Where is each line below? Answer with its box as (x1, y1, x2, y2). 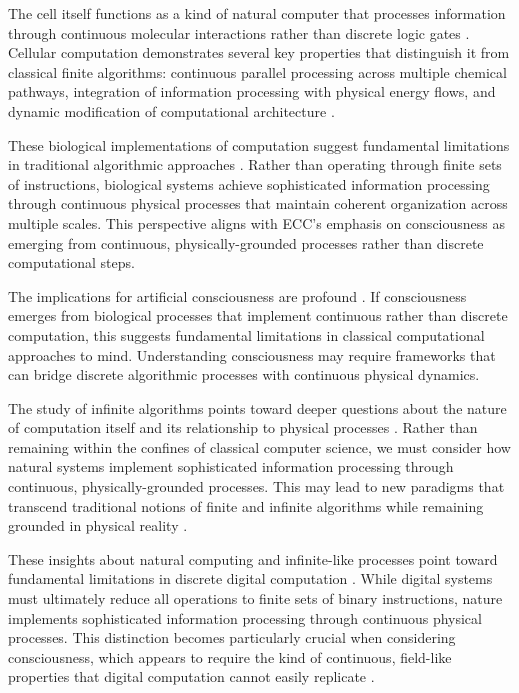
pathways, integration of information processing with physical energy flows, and (8, 81, 496, 102)
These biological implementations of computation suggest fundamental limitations (8, 134, 510, 155)
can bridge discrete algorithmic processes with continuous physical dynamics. (8, 364, 480, 385)
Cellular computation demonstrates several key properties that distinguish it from (8, 42, 510, 63)
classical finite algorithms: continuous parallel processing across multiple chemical (8, 61, 507, 82)
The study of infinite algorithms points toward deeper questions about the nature (8, 397, 507, 418)
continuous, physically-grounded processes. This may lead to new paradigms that (8, 476, 505, 497)
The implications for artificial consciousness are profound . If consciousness (8, 285, 467, 306)
